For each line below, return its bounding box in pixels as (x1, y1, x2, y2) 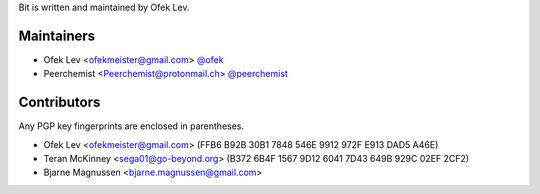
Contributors (18, 94, 101, 111)
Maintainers (18, 27, 96, 44)
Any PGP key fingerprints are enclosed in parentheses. (18, 120, 245, 132)
